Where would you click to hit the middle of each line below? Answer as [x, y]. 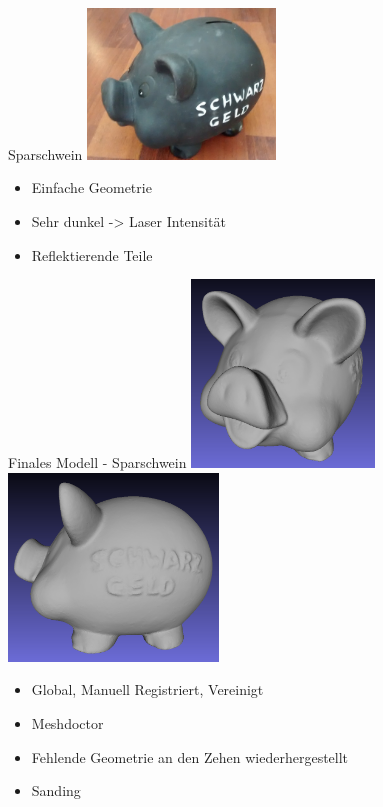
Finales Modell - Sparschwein [97, 462]
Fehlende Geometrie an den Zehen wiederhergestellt [190, 756]
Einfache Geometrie [91, 187]
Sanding [56, 790]
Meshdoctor [67, 722]
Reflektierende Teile [92, 254]
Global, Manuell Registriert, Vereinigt [147, 689]
